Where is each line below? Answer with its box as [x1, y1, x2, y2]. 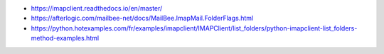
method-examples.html [31, 34, 100, 43]
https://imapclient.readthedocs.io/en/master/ [31, 4, 163, 12]
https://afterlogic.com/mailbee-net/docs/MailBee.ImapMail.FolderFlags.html [31, 14, 254, 23]
